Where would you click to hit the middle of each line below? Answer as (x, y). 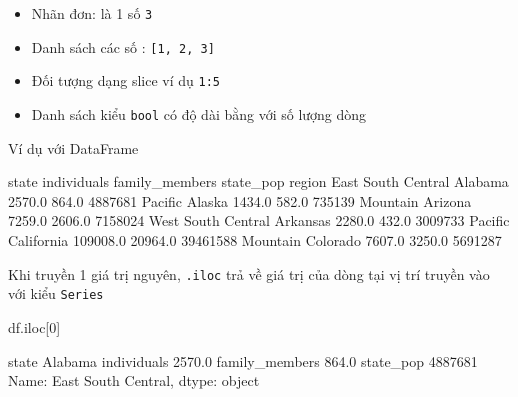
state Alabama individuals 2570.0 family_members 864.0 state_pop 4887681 (243, 360)
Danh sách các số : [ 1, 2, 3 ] (123, 46)
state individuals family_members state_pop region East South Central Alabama (258, 181)
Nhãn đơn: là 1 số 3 (92, 13)
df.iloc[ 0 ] (34, 326)
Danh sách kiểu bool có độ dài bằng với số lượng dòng (199, 113)
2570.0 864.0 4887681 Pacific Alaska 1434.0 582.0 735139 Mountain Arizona (240, 200)
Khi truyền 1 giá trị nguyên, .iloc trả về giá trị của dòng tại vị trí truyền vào (249, 273)
